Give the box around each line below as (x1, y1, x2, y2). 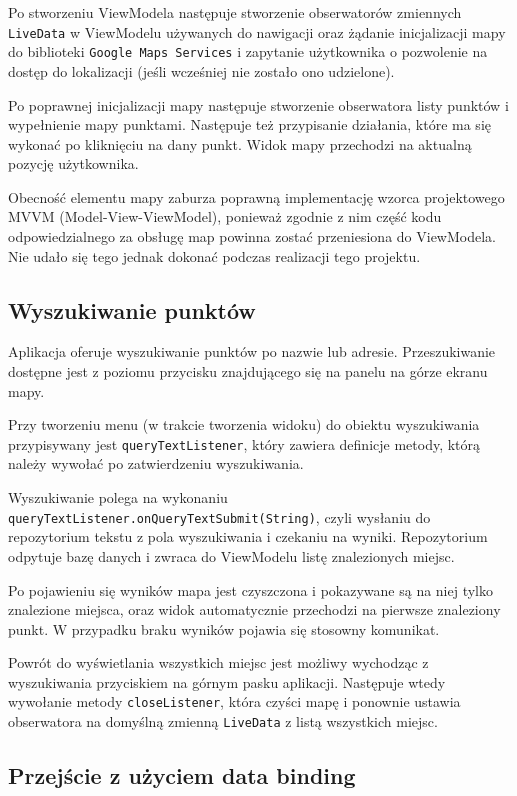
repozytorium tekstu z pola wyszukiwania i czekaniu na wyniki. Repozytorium (8, 526, 488, 547)
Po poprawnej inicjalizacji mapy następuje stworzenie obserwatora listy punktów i (8, 94, 509, 115)
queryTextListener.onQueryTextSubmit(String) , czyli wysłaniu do (8, 506, 431, 527)
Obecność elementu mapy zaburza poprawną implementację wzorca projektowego (8, 186, 505, 207)
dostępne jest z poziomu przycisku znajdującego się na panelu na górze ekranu (8, 361, 488, 382)
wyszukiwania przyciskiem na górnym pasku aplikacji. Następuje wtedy (8, 671, 446, 692)
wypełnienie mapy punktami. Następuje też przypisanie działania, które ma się (8, 114, 491, 135)
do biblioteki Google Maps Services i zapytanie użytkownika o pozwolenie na (8, 41, 488, 62)
